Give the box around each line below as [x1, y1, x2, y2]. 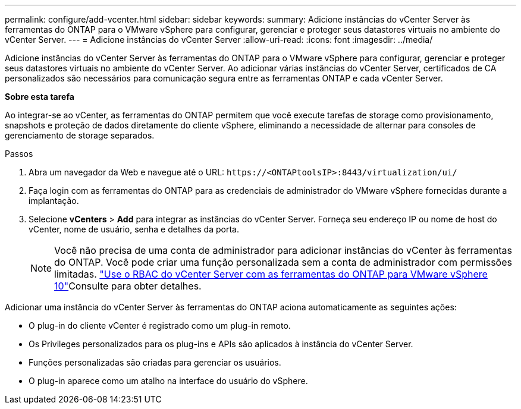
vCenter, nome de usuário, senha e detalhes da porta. [29, 224, 239, 234]
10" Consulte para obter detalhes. [54, 280, 202, 292]
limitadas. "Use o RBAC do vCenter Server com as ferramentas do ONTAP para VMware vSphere [54, 268, 488, 280]
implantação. [29, 196, 79, 206]
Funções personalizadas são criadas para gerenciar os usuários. [29, 357, 281, 367]
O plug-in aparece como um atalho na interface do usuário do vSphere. [29, 376, 308, 386]
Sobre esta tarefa [5, 92, 74, 102]
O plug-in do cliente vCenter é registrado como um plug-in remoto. [29, 320, 291, 331]
